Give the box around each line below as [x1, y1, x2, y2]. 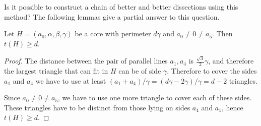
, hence [221, 102, 243, 112]
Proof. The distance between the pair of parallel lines [4, 55, 168, 66]
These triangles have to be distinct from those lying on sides [4, 102, 190, 112]
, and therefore [208, 55, 254, 66]
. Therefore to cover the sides [167, 65, 257, 76]
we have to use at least [35, 75, 106, 86]
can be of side [118, 65, 161, 76]
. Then [212, 28, 233, 39]
